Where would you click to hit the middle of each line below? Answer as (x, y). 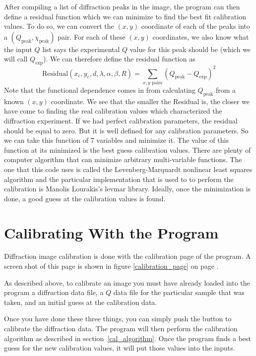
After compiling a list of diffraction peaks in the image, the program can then (122, 6)
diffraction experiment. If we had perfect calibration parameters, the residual (121, 120)
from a (226, 90)
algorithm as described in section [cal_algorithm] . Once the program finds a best (128, 338)
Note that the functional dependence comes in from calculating (100, 90)
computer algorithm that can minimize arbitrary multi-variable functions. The (123, 159)
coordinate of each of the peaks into (195, 26)
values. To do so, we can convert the (59, 26)
